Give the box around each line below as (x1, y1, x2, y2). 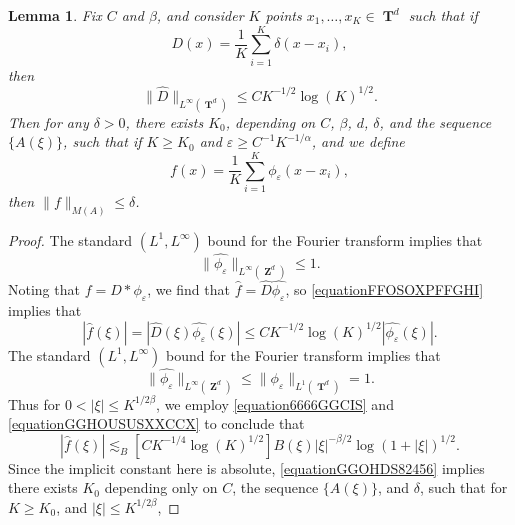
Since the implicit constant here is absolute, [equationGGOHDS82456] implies (8, 457, 485, 478)
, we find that (147, 279, 230, 300)
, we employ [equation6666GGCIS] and (156, 393, 394, 414)
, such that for (419, 477, 508, 498)
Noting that (8, 279, 80, 300)
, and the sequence (379, 111, 492, 132)
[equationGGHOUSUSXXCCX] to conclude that (8, 413, 305, 434)
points (265, 5, 302, 25)
